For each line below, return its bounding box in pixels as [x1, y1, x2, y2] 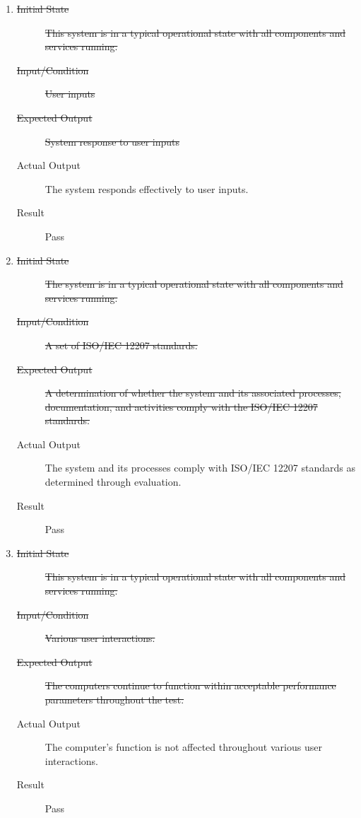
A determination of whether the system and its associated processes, [45, 385, 341, 400]
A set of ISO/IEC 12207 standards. [45, 337, 198, 352]
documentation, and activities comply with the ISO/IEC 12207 [45, 399, 318, 414]
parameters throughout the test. [45, 692, 184, 706]
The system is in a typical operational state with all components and [45, 276, 343, 291]
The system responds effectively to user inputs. [45, 181, 249, 196]
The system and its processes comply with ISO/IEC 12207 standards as [45, 460, 355, 475]
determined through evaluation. [45, 474, 182, 489]
